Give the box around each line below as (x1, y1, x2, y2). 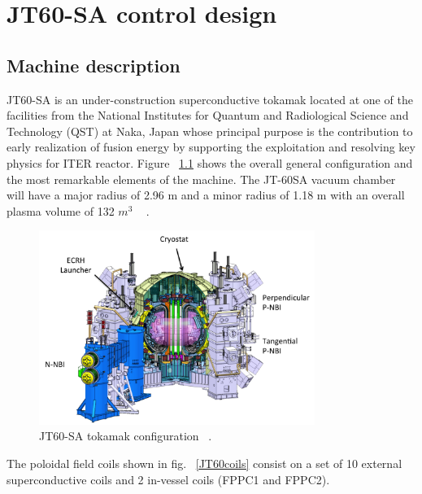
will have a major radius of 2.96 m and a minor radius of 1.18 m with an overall (7, 186, 405, 203)
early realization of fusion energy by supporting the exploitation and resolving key (7, 138, 415, 155)
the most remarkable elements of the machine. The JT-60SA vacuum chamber (7, 170, 396, 187)
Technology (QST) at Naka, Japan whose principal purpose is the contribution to (7, 122, 413, 139)
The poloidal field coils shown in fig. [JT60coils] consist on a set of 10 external (7, 455, 402, 471)
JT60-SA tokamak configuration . (39, 427, 212, 444)
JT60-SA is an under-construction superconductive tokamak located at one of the (7, 90, 413, 107)
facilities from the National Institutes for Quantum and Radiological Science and (7, 107, 409, 124)
